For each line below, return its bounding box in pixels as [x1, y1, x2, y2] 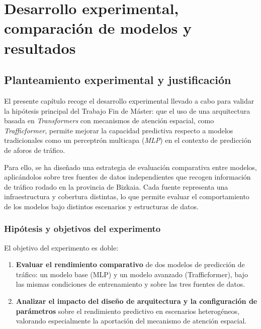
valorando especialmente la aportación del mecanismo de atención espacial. [16, 315, 247, 326]
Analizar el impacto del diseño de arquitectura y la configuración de [16, 296, 257, 306]
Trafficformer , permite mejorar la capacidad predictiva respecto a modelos [4, 125, 233, 135]
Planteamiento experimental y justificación [4, 72, 231, 88]
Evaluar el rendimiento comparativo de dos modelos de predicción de [16, 259, 245, 270]
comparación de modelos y [4, 18, 192, 38]
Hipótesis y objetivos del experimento [4, 222, 161, 235]
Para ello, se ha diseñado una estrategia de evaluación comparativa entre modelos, [4, 161, 257, 172]
